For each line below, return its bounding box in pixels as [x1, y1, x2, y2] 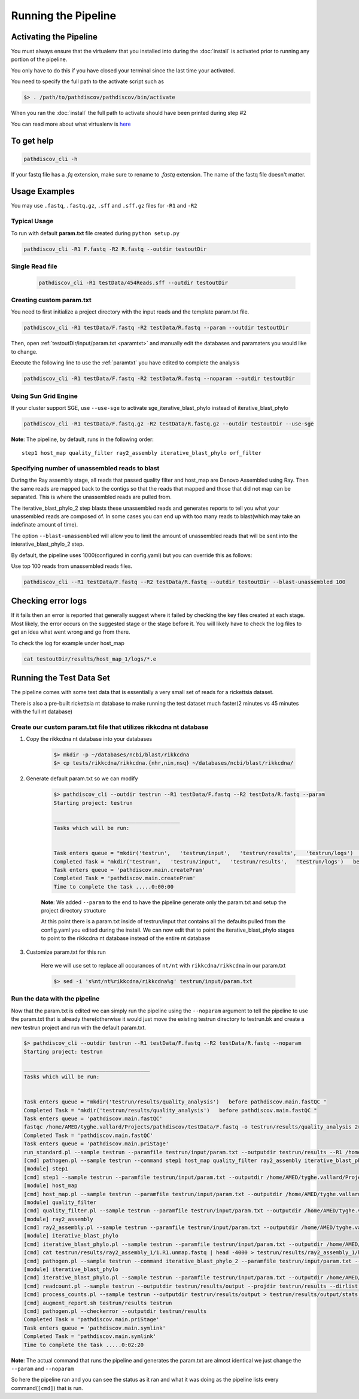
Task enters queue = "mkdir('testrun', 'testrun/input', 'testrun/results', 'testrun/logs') [53, 850, 354, 857]
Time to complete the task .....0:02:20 [23, 1341, 144, 1348]
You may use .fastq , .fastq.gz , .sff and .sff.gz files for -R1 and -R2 [11, 202, 197, 209]
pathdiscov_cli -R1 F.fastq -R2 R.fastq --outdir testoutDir [23, 245, 207, 253]
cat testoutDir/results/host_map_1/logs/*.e [23, 655, 157, 662]
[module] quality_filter [23, 1199, 97, 1206]
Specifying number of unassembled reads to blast [11, 464, 160, 473]
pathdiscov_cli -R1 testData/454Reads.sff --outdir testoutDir [38, 279, 229, 286]
